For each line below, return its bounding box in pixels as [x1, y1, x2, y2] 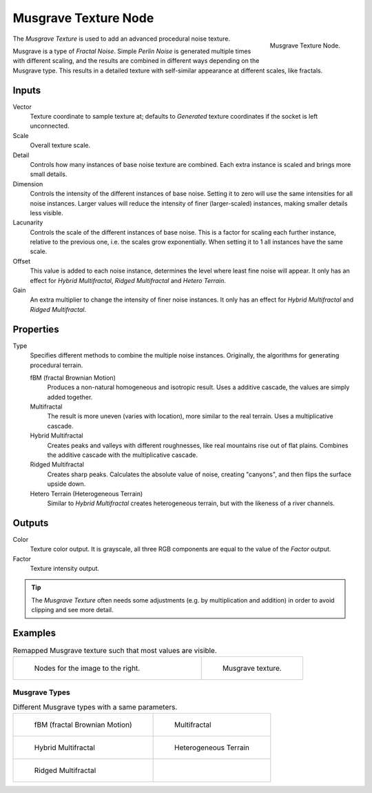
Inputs [12, 84, 41, 96]
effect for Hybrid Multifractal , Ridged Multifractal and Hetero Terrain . [30, 276, 227, 284]
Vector [12, 102, 32, 110]
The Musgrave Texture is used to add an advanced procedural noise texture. [12, 35, 231, 43]
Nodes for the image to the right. [34, 663, 141, 673]
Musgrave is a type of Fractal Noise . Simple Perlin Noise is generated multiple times [12, 47, 251, 55]
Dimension [12, 179, 43, 188]
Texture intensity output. [30, 565, 100, 573]
